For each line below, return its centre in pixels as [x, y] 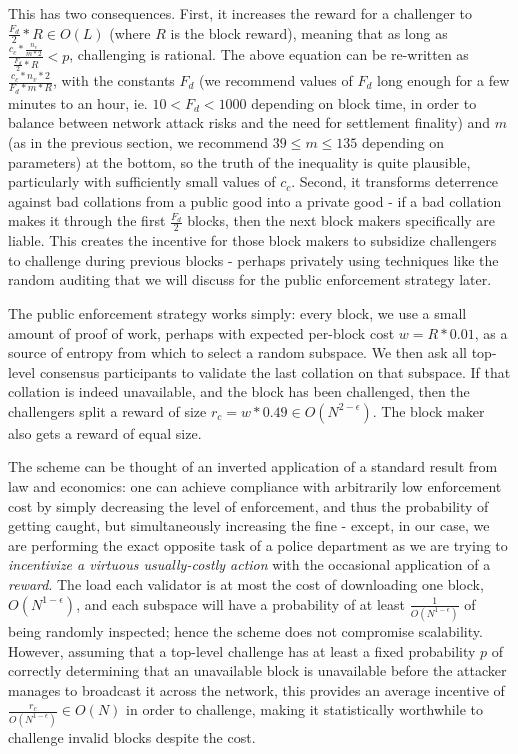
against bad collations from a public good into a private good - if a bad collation [255, 200]
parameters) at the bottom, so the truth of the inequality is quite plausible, [239, 161]
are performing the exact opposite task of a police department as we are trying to [258, 544]
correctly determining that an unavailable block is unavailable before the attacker [257, 670]
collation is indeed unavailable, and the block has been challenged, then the [239, 391]
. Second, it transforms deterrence [395, 181]
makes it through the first [87, 220]
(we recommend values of [276, 80]
